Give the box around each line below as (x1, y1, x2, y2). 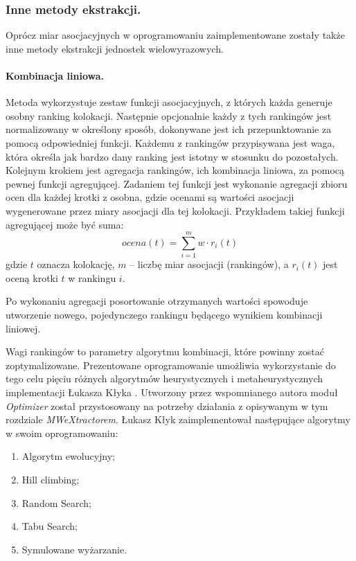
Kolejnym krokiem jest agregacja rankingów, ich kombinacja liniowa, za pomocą (6, 163, 345, 177)
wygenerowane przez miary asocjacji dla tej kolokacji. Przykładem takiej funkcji (6, 203, 345, 217)
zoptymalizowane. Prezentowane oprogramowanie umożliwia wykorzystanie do (6, 357, 336, 372)
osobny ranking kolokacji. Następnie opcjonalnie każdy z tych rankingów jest (6, 108, 332, 123)
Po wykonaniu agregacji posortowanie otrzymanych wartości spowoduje (6, 294, 308, 308)
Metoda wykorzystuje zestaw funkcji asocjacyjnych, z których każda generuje (6, 95, 332, 109)
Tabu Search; (21, 519, 78, 533)
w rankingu (68, 270, 116, 285)
